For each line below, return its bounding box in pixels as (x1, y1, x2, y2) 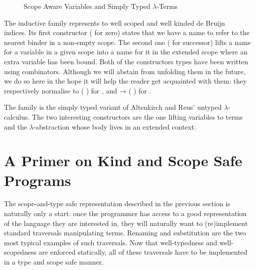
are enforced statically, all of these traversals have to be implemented (38, 247, 248, 257)
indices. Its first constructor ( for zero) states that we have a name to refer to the (4, 27, 250, 38)
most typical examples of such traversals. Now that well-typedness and (4, 237, 218, 247)
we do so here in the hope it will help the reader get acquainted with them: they (4, 76, 247, 86)
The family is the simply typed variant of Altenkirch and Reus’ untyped (4, 102, 222, 112)
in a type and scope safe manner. (4, 257, 104, 267)
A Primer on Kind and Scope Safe (4, 150, 243, 171)
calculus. (4, 111, 30, 122)
